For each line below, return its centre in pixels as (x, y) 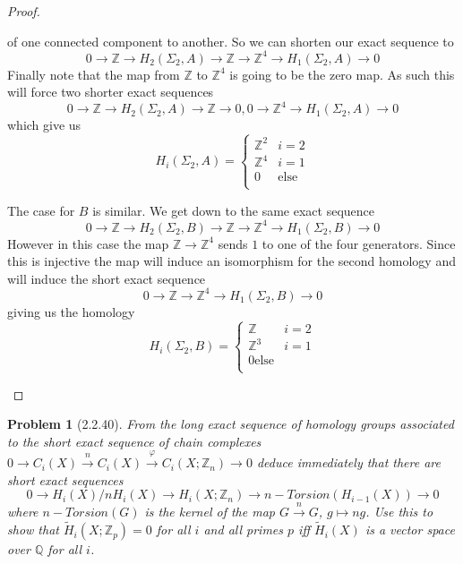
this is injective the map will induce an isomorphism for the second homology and (231, 261)
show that (33, 530)
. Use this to (399, 512)
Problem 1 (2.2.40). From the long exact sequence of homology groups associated (231, 424)
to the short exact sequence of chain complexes (134, 441)
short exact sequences (65, 479)
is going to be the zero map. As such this (342, 74)
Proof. (24, 11)
